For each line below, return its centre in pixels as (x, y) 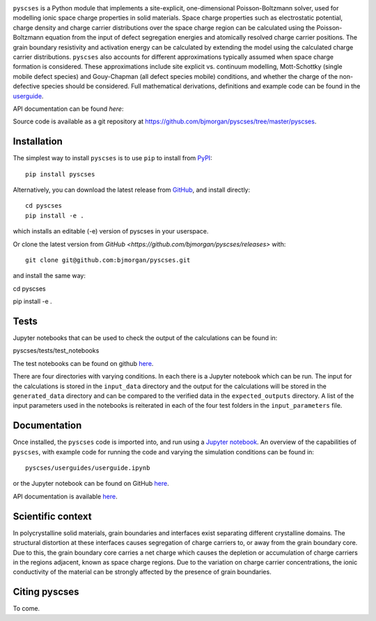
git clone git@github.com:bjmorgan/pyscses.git (108, 260)
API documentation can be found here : (68, 109)
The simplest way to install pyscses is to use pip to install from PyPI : (112, 158)
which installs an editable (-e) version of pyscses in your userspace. (111, 231)
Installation (38, 142)
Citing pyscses (46, 592)
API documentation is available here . (65, 496)
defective (26, 86)
